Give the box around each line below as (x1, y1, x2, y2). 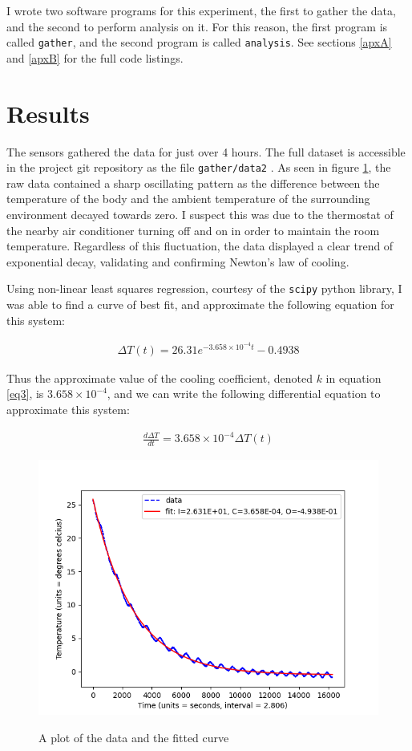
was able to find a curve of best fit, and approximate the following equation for (6, 296, 394, 313)
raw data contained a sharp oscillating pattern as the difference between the (6, 174, 380, 191)
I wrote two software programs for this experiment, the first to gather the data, (6, 2, 396, 18)
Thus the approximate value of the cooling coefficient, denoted (6, 369, 313, 386)
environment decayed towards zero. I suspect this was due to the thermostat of (6, 206, 394, 222)
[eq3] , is (6, 385, 44, 402)
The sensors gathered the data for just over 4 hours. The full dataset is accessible (6, 143, 406, 160)
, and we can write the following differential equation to (107, 385, 381, 402)
